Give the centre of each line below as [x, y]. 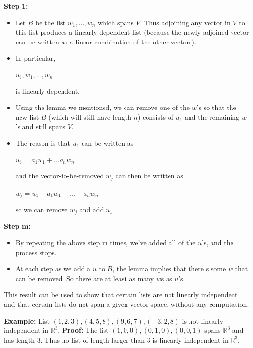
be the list [51, 22]
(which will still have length [90, 117]
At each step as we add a [53, 269]
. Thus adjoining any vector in [185, 22]
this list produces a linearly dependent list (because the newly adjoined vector [132, 32]
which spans [116, 22]
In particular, [35, 58]
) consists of [156, 117]
